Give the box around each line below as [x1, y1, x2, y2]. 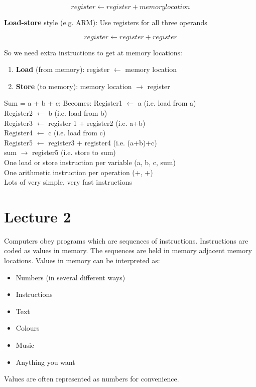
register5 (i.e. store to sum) [32, 147, 116, 158]
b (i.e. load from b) [48, 107, 107, 118]
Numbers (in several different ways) [16, 272, 125, 282]
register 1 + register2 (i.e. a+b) [48, 117, 146, 128]
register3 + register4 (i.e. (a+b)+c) [48, 137, 157, 147]
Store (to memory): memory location [16, 81, 132, 91]
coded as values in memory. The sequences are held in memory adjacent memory [4, 245, 252, 256]
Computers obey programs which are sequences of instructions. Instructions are [4, 235, 248, 246]
